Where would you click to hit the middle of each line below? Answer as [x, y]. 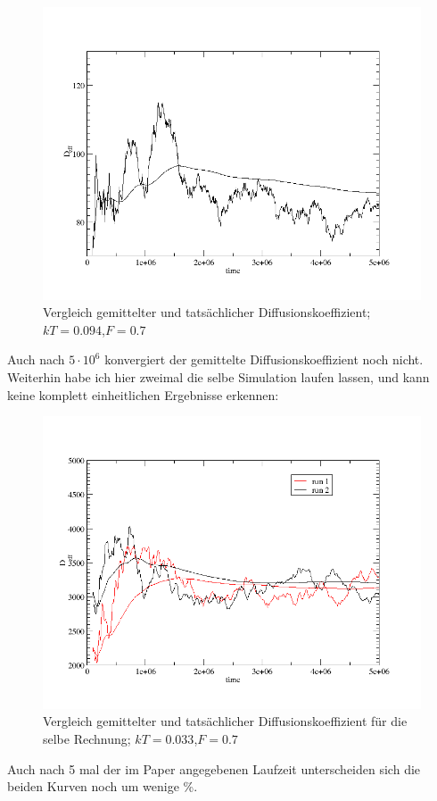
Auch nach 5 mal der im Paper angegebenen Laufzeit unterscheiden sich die [214, 768]
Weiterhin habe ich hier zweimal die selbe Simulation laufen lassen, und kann [218, 377]
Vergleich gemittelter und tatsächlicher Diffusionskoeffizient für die [225, 721]
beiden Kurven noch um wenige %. [103, 786]
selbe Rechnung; [87, 738]
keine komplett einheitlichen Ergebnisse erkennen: [143, 394]
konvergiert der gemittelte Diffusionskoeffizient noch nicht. [264, 359]
